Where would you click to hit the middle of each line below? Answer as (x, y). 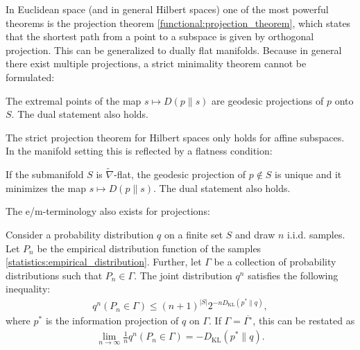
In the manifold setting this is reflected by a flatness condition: (139, 151)
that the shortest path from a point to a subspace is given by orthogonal (160, 36)
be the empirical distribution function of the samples (149, 248)
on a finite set (194, 234)
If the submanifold (45, 174)
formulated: (30, 77)
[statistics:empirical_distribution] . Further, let (104, 262)
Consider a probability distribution (80, 234)
